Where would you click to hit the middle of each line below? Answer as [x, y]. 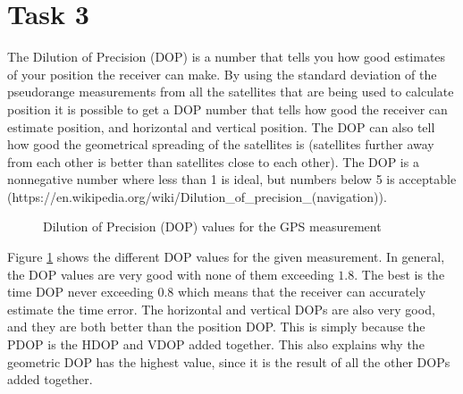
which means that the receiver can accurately [302, 292]
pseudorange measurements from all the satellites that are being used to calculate [231, 92]
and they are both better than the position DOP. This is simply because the [216, 327]
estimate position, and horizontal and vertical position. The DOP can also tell [221, 126]
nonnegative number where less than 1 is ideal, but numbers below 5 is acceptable [232, 179]
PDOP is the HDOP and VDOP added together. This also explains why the [216, 344]
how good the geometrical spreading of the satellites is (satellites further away [221, 144]
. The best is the [400, 274]
